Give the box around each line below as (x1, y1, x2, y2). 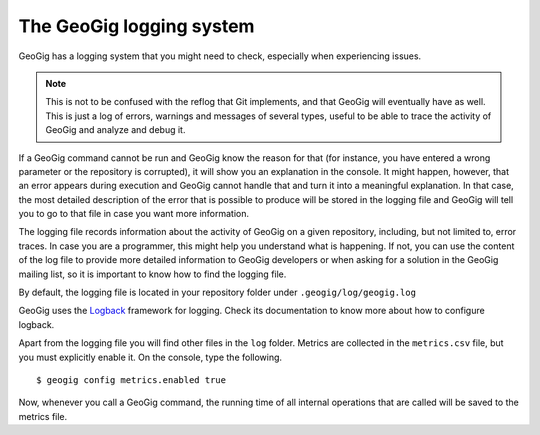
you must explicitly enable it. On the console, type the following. (18, 351, 283, 363)
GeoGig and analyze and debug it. (45, 124, 186, 136)
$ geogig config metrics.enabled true (36, 374, 227, 385)
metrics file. (18, 410, 68, 422)
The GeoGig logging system (18, 15, 255, 37)
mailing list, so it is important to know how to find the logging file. (18, 268, 287, 280)
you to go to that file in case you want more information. (18, 208, 250, 220)
